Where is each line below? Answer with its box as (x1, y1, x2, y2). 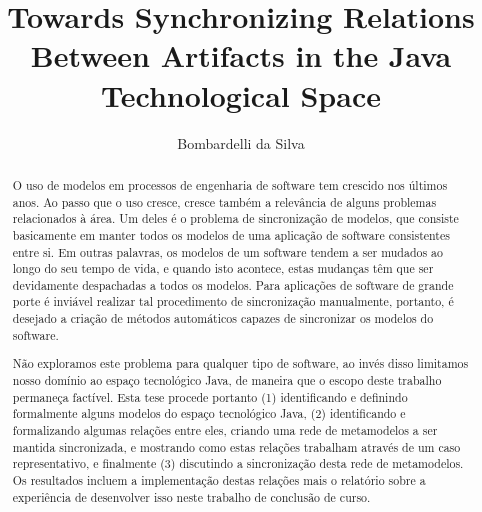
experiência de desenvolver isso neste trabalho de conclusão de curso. (12, 488, 371, 505)
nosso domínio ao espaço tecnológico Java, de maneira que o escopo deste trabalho (12, 372, 442, 388)
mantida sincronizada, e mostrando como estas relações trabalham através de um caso (12, 438, 461, 455)
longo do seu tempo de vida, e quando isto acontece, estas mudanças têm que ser (12, 260, 434, 277)
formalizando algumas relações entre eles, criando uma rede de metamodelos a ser (12, 421, 438, 438)
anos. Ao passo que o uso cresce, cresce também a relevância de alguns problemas (12, 193, 437, 210)
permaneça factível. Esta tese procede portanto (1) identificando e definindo (12, 388, 408, 405)
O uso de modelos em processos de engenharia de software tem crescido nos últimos (12, 176, 448, 193)
